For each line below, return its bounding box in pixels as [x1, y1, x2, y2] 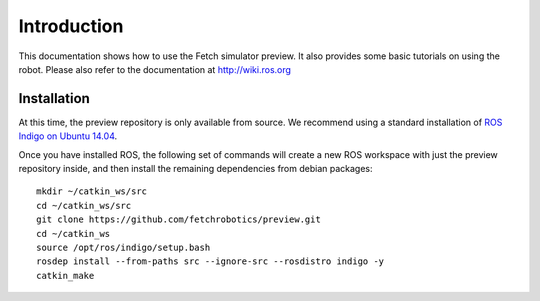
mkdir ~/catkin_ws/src [36, 186, 148, 197]
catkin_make [36, 270, 95, 281]
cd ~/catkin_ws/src [36, 200, 132, 211]
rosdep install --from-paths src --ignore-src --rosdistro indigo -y [36, 256, 385, 267]
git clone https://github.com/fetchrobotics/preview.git [36, 214, 322, 225]
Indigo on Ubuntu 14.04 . [18, 130, 118, 142]
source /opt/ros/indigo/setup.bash [36, 241, 211, 253]
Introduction [18, 15, 124, 37]
